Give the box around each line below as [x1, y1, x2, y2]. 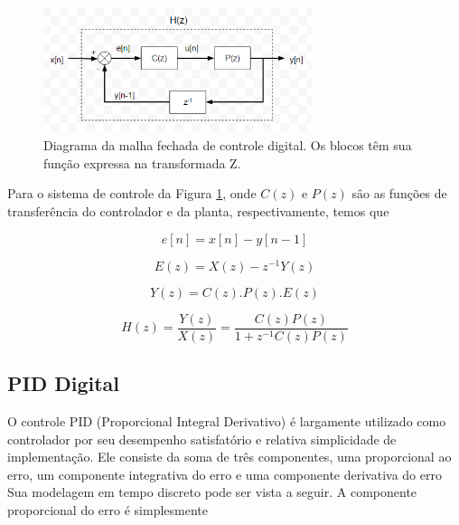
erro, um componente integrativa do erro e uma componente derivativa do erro [7, 464, 442, 483]
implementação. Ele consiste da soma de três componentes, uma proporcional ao [7, 447, 452, 466]
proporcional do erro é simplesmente [7, 500, 208, 519]
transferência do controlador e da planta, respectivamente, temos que [7, 202, 389, 220]
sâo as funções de [351, 184, 447, 203]
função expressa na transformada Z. [43, 153, 241, 172]
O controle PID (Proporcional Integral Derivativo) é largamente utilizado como [7, 411, 446, 430]
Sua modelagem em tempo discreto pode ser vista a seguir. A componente [7, 482, 417, 501]
